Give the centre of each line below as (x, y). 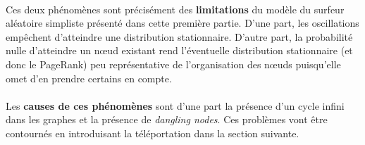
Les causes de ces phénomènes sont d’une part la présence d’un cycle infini (175, 105)
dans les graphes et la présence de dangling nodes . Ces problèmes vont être (167, 119)
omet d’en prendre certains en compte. (89, 78)
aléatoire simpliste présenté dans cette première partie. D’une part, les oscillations (182, 23)
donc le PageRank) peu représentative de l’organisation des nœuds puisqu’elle (173, 64)
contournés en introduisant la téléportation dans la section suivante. (153, 133)
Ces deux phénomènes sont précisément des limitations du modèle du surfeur (175, 9)
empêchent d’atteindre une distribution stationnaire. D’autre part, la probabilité (179, 36)
